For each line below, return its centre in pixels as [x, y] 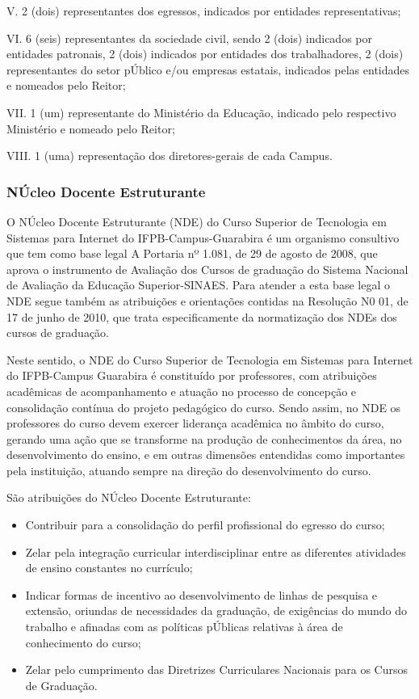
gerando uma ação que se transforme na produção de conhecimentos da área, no [204, 438]
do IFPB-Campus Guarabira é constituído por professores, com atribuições [192, 375]
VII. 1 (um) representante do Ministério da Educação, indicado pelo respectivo [201, 112]
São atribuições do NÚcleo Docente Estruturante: [129, 497]
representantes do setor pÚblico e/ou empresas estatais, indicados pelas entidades [208, 69]
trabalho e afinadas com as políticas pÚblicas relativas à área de [184, 627]
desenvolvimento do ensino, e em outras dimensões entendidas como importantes [206, 455]
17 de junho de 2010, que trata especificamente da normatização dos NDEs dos [202, 316]
